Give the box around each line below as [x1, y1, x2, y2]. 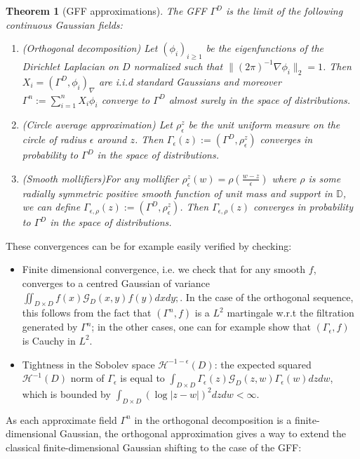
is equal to [120, 371, 165, 385]
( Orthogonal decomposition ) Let [22, 41, 158, 55]
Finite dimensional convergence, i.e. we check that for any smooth [22, 262, 306, 277]
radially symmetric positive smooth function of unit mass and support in [22, 185, 333, 200]
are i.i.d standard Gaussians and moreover [98, 74, 281, 88]
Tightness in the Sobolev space [22, 357, 155, 371]
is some [308, 171, 341, 185]
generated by [22, 319, 78, 334]
